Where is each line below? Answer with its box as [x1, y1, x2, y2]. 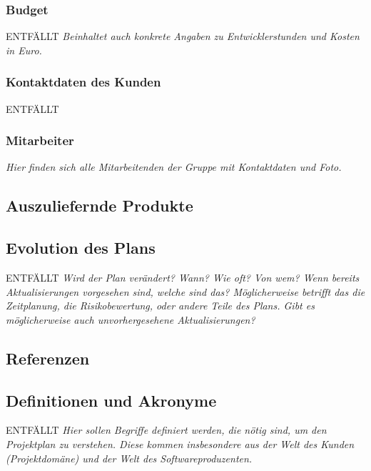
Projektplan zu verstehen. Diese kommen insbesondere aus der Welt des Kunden [6, 436, 355, 451]
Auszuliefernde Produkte [6, 194, 193, 217]
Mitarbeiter [6, 132, 74, 149]
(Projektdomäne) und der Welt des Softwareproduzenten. [6, 450, 253, 465]
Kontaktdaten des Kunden [6, 73, 161, 91]
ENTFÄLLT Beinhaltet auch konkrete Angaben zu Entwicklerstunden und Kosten [6, 29, 360, 44]
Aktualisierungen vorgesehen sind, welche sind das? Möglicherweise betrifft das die [6, 284, 365, 299]
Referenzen [6, 347, 90, 369]
